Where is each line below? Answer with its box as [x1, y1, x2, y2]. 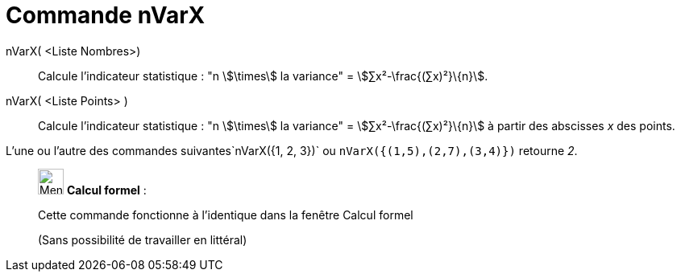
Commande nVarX [6, 2, 206, 29]
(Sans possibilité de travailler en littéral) [38, 232, 247, 247]
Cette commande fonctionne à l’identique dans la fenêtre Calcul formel [38, 207, 413, 222]
